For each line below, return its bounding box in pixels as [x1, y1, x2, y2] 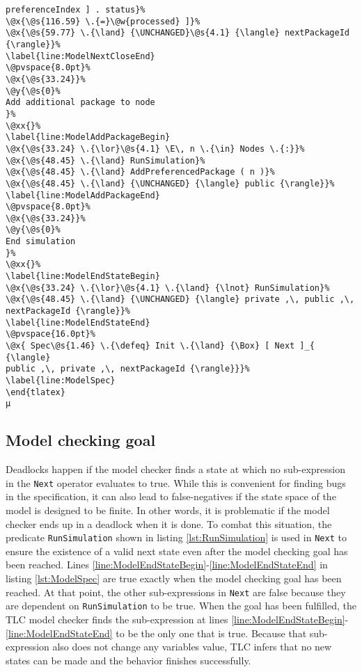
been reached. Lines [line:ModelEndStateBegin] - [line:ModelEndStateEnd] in [6, 557, 328, 572]
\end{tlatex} [6, 387, 65, 397]
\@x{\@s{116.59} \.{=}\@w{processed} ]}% [6, 16, 200, 26]
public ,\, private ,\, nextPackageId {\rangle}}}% [6, 364, 250, 374]
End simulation [6, 237, 76, 247]
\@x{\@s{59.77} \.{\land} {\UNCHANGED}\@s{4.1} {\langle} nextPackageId [6, 28, 349, 38]
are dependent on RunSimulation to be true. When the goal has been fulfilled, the [6, 598, 356, 613]
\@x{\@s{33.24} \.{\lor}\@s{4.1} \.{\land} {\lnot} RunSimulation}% [6, 282, 330, 293]
